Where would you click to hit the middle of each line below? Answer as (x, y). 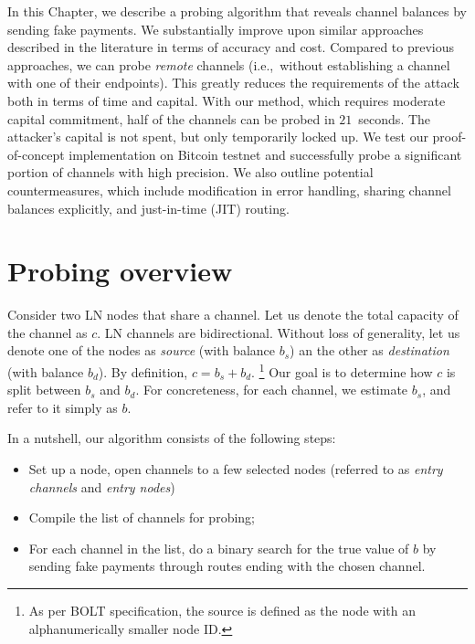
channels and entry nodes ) (102, 486)
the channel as (47, 332)
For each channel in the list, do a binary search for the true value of (219, 548)
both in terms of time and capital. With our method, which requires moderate (227, 100)
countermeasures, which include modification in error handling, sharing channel (229, 190)
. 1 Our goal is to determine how (342, 370)
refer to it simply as (63, 407)
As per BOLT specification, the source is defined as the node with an (222, 611)
